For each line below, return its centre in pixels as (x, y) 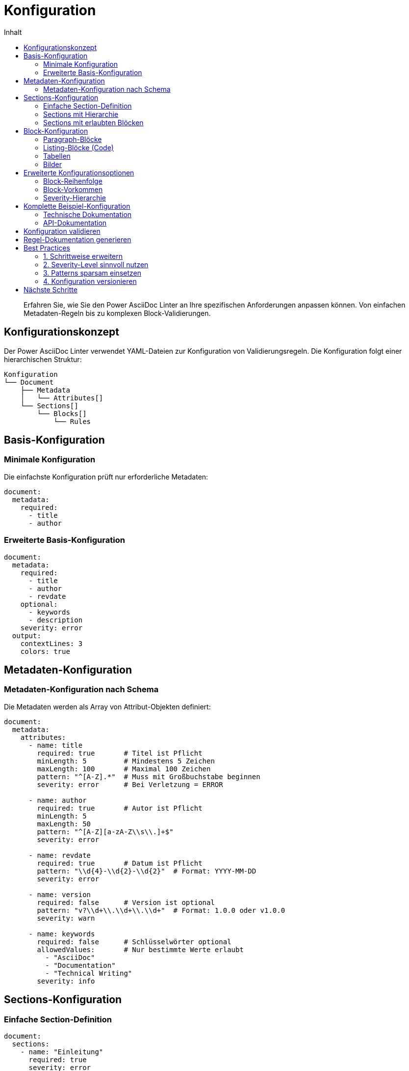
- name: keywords (62, 934)
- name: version (60, 894)
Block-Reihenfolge (73, 181)
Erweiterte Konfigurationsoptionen (79, 172)
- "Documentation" (80, 965)
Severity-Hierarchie (75, 197)
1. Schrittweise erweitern (83, 256)
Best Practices (47, 248)
